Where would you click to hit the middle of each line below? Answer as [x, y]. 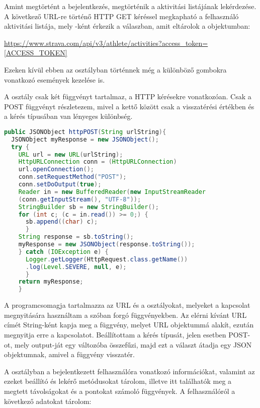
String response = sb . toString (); [76, 237]
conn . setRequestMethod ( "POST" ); [72, 177]
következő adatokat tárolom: [48, 401]
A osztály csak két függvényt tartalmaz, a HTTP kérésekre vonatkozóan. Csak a [128, 96]
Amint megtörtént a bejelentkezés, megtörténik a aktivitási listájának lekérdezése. [130, 6]
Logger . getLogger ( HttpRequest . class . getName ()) [107, 259]
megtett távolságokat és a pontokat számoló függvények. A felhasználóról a [120, 391]
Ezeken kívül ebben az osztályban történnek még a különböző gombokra [115, 69]
